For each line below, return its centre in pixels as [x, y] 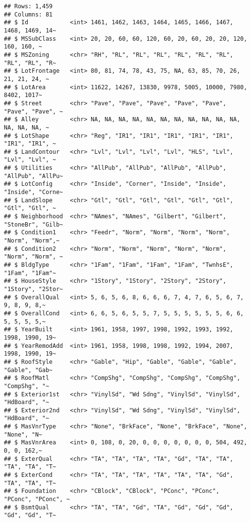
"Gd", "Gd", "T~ [30, 515]
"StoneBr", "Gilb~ [33, 224]
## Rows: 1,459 [28, 6]
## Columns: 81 [28, 14]
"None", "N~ [23, 434]
